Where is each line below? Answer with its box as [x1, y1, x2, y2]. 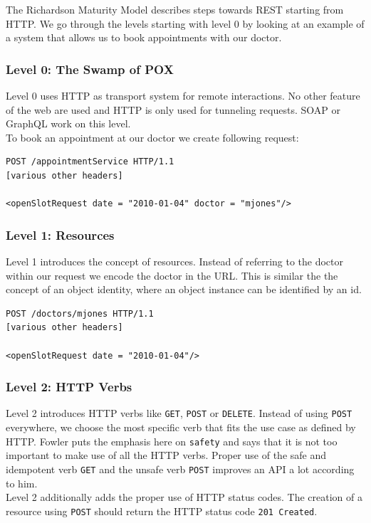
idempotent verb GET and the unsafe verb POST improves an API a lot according [6, 461, 355, 476]
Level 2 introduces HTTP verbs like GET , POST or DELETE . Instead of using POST [6, 406, 352, 421]
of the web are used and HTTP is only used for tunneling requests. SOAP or [6, 102, 340, 117]
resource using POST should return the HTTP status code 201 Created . [6, 503, 318, 518]
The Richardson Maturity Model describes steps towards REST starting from [6, 2, 344, 16]
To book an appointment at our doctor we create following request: [6, 130, 299, 144]
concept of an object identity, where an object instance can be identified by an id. [6, 282, 362, 297]
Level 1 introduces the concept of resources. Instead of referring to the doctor [6, 253, 344, 268]
